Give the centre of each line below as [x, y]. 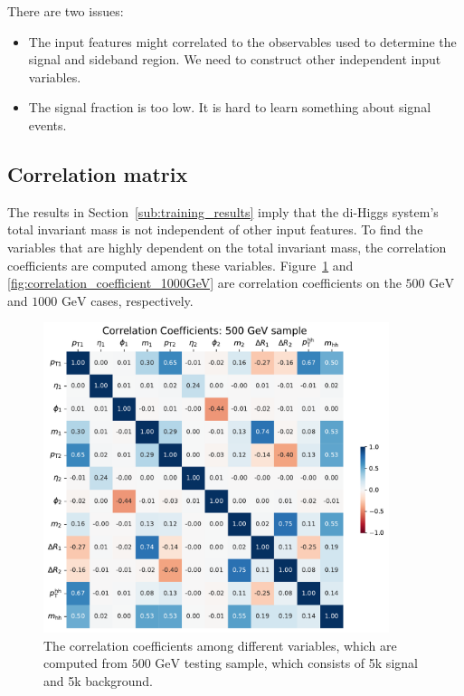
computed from [85, 663]
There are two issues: [66, 11]
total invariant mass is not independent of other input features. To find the [215, 229]
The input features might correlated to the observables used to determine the [242, 41]
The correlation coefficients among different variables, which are [220, 645]
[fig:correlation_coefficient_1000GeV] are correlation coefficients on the [204, 283]
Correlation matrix [98, 173]
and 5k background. [99, 680]
